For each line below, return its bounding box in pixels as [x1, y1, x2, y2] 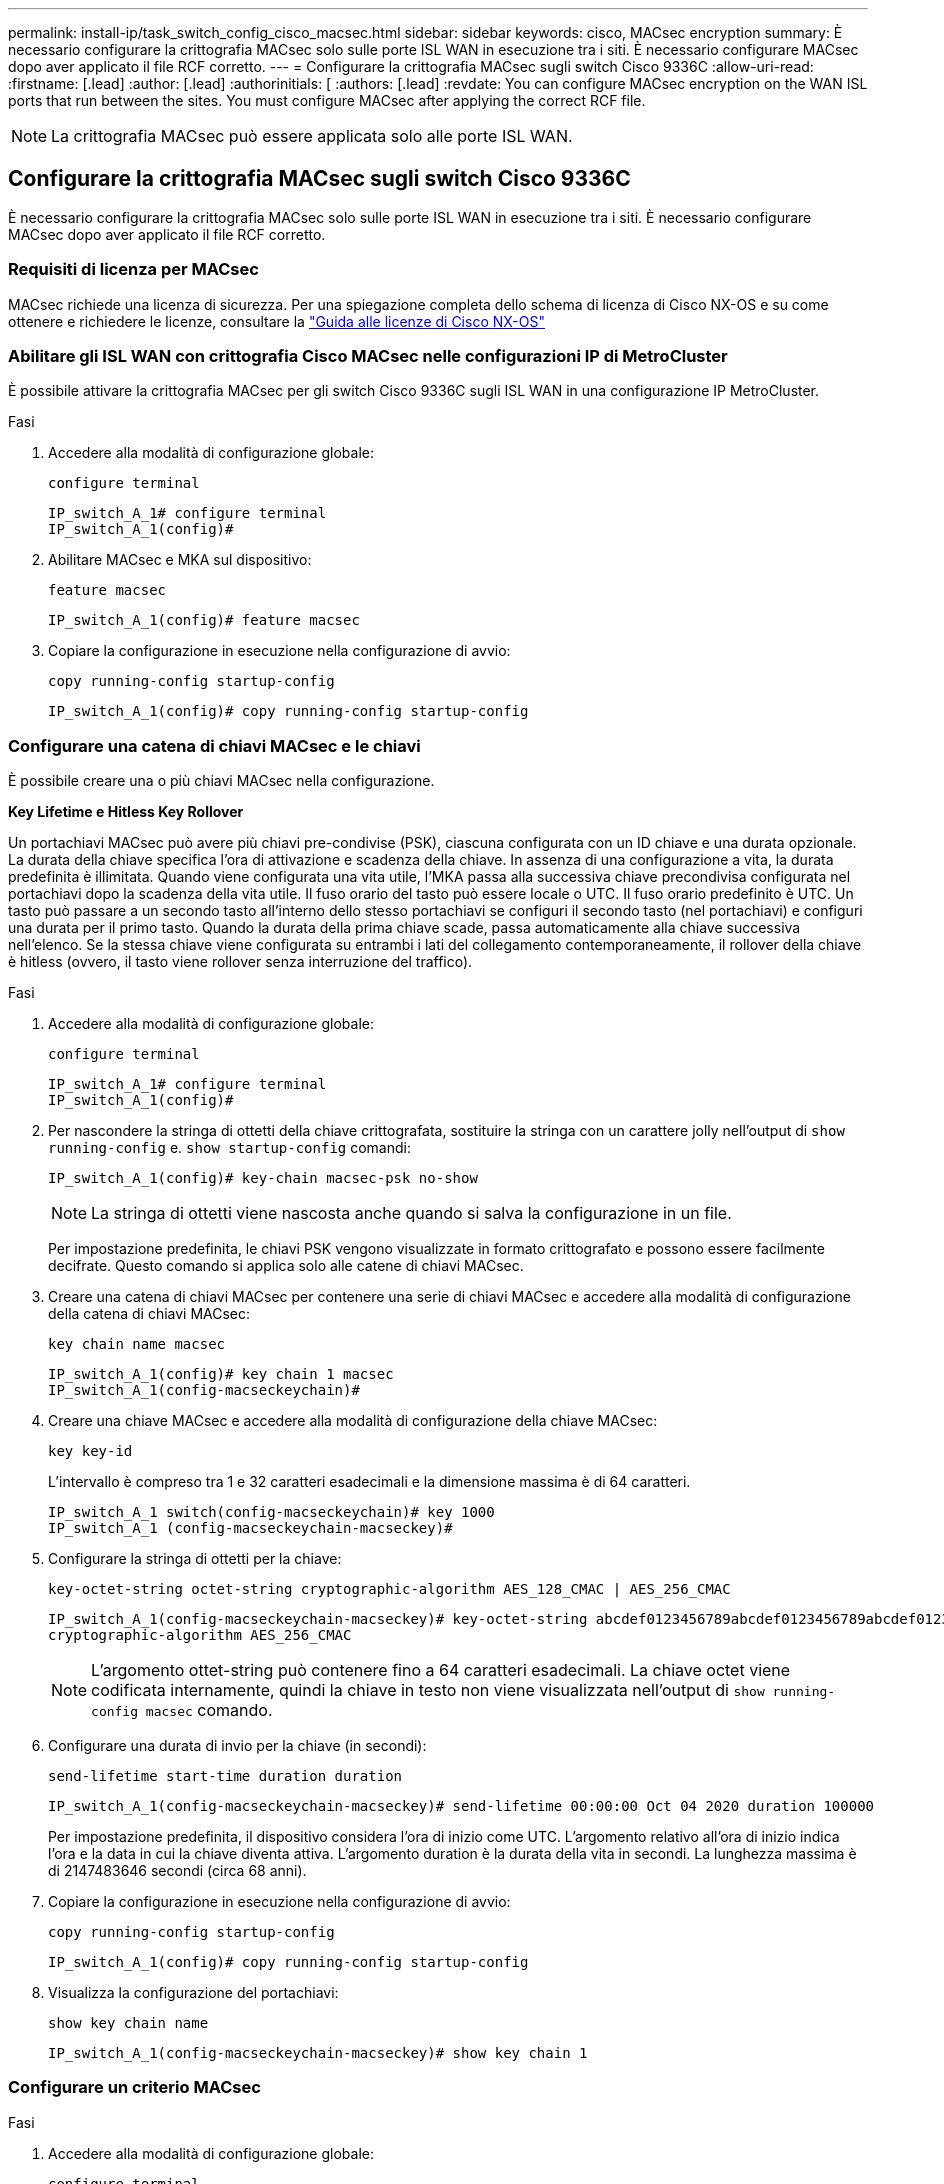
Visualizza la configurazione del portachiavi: [48, 1984, 339, 2002]
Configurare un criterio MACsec [8, 2077, 261, 2098]
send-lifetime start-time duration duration [48, 1768, 403, 1785]
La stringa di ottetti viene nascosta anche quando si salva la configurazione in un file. [91, 1203, 732, 1224]
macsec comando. [145, 1700, 273, 1721]
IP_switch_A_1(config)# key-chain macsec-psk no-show [48, 1170, 478, 1187]
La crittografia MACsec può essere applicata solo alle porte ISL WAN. [51, 126, 573, 146]
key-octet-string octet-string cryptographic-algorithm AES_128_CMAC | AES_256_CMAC [48, 1581, 731, 1598]
